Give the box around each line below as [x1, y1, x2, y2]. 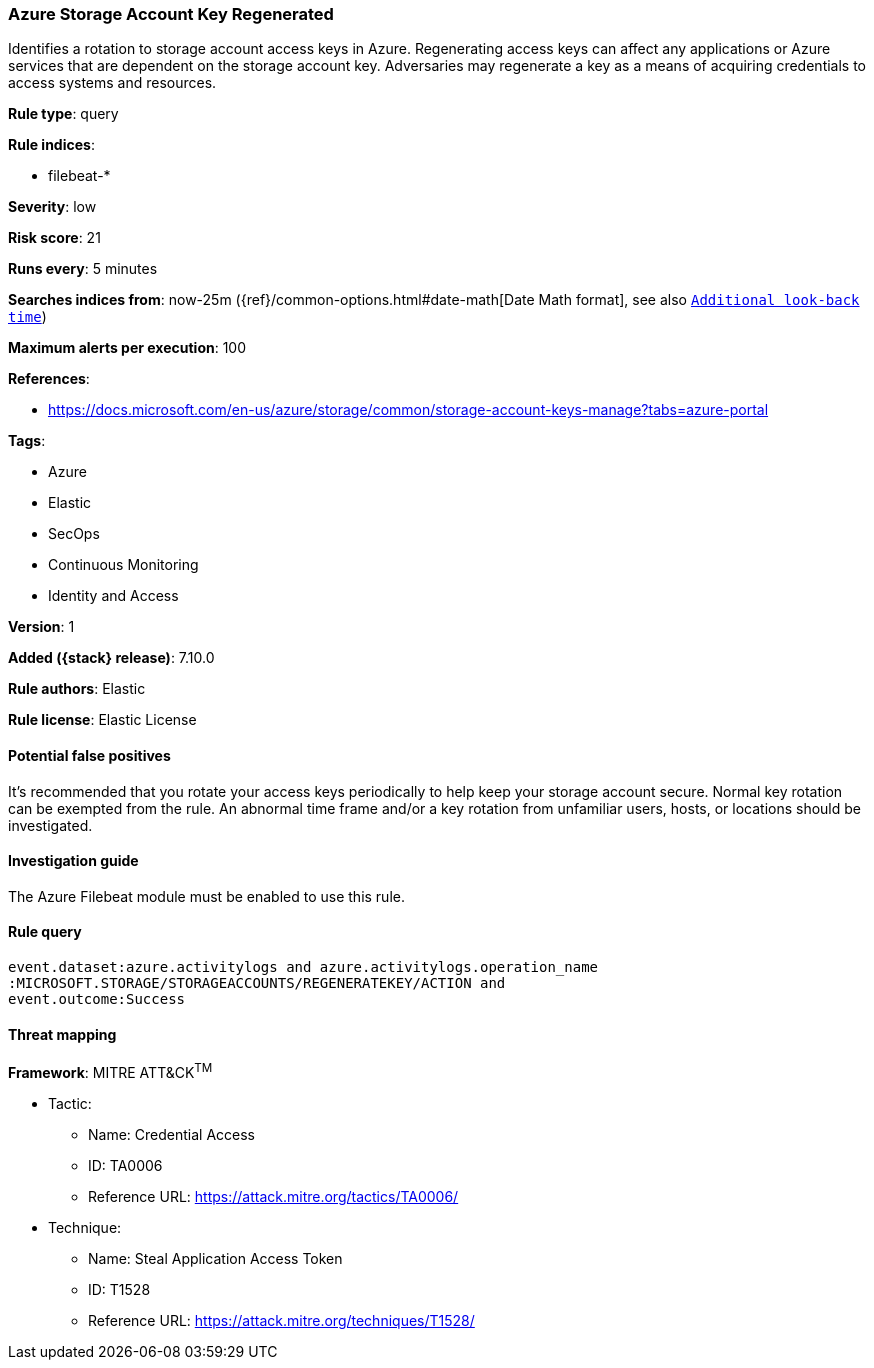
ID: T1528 [88, 1280, 151, 1298]
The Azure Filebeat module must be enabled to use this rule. [8, 887, 405, 905]
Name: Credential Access [88, 1125, 255, 1143]
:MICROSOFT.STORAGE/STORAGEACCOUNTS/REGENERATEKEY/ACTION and [8, 975, 506, 992]
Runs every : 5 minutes [8, 260, 158, 278]
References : [8, 370, 90, 388]
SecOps [48, 525, 100, 543]
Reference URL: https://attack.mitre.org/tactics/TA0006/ [88, 1187, 459, 1205]
